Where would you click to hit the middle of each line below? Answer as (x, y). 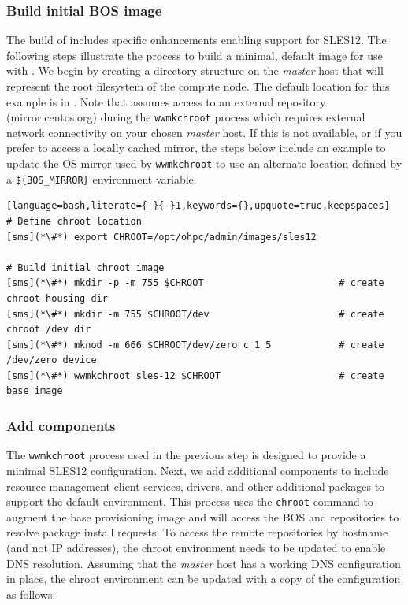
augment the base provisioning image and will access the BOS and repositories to (203, 516)
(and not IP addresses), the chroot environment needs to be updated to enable (196, 547)
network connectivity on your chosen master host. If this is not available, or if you (204, 132)
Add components (61, 425)
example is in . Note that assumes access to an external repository (166, 101)
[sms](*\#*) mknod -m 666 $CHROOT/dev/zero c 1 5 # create (195, 345)
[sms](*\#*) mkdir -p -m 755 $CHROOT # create (195, 283)
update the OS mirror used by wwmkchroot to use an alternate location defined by (204, 163)
